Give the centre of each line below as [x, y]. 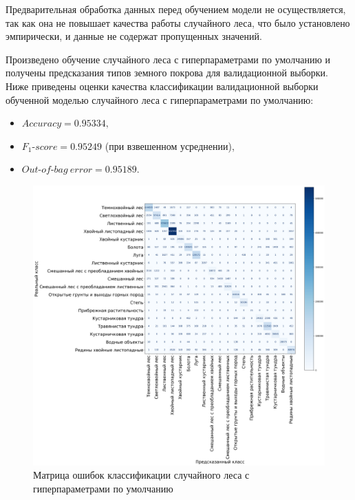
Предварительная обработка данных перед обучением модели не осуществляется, [176, 9]
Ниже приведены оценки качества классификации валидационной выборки [162, 86]
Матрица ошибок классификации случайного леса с [141, 475]
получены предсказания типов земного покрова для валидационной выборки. [167, 73]
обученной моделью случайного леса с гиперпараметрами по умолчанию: [160, 99]
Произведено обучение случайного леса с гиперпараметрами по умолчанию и [168, 59]
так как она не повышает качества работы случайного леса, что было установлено [178, 22]
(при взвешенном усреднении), [170, 145]
